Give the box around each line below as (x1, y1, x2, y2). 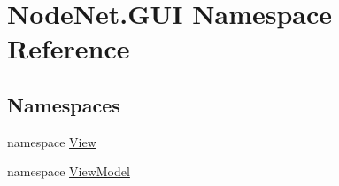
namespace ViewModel (7, 162, 130, 181)
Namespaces (7, 90, 120, 118)
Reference (7, 30, 130, 66)
